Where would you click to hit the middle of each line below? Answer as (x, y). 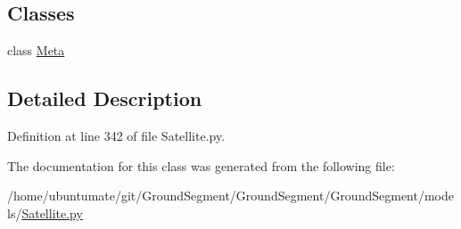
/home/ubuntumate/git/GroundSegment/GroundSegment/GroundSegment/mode (230, 196)
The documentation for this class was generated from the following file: (201, 165)
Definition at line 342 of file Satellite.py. (116, 135)
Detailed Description (105, 98)
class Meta (36, 50)
